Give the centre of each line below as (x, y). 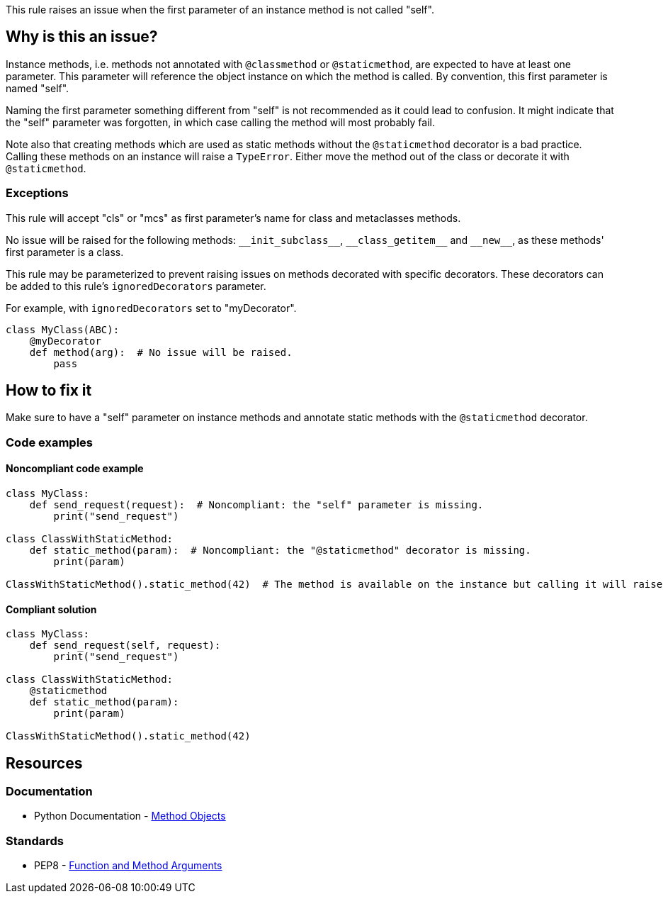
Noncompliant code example (75, 469)
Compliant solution (51, 609)
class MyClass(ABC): (63, 329)
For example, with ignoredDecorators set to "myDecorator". (151, 308)
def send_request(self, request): (125, 646)
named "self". (38, 88)
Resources (44, 763)
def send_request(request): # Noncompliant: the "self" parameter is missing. (256, 505)
